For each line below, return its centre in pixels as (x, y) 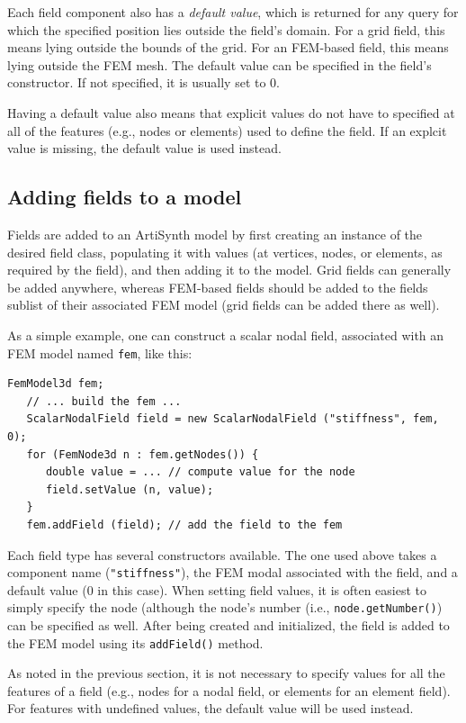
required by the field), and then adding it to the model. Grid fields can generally (229, 270)
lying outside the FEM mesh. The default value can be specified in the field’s (220, 64)
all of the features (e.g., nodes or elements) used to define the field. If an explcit (227, 130)
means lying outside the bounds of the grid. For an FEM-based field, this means (228, 47)
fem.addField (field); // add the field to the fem (184, 524)
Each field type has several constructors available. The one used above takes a (222, 554)
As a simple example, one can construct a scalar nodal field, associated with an (226, 334)
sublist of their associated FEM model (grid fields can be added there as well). (224, 305)
